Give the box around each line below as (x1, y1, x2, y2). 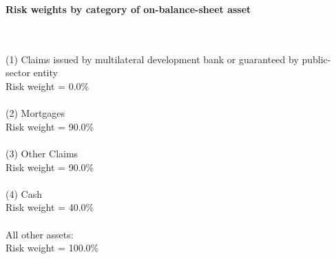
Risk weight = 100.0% (6, 240, 99, 255)
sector (6, 65, 30, 80)
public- (302, 52, 331, 66)
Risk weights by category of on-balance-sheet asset (6, 2, 251, 16)
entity (33, 65, 58, 80)
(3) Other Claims (6, 146, 78, 160)
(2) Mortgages (6, 106, 65, 120)
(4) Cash (6, 186, 42, 201)
